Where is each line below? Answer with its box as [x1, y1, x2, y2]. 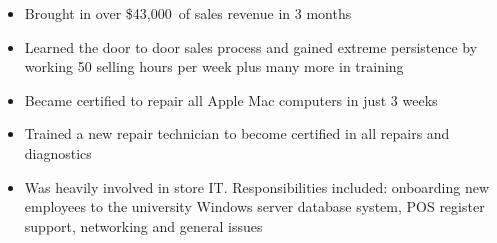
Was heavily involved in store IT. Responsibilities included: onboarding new [24, 176, 490, 197]
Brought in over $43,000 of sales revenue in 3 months [24, 3, 352, 23]
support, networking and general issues [24, 215, 263, 236]
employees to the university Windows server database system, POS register [24, 196, 485, 217]
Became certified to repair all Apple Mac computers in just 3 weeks [24, 89, 438, 110]
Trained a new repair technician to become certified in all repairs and [24, 123, 450, 144]
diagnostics [24, 142, 92, 163]
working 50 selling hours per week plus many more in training [24, 56, 404, 77]
